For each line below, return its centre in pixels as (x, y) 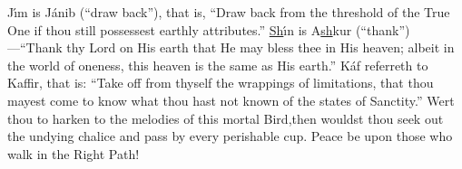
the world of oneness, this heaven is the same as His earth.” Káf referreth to (218, 65)
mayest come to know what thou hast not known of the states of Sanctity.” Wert (231, 100)
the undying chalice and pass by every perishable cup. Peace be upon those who (230, 136)
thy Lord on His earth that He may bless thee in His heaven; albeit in (260, 47)
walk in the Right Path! (74, 153)
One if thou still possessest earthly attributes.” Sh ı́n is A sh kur (180, 29)
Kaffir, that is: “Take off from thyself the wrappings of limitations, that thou (221, 83)
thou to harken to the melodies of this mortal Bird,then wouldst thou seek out (226, 118)
